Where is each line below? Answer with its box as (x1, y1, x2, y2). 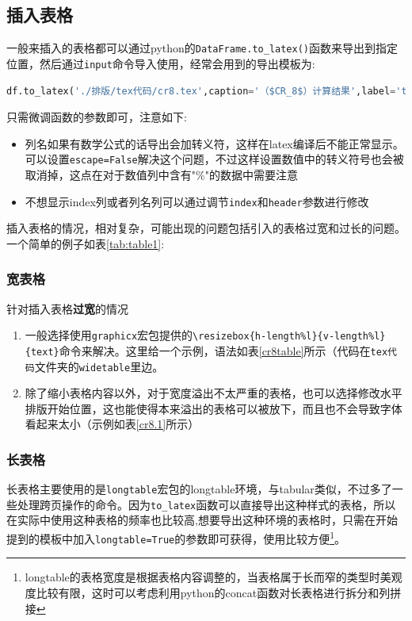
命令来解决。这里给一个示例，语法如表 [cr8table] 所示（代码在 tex (59, 342, 388, 358)
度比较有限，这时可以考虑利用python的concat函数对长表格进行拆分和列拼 (25, 584, 402, 600)
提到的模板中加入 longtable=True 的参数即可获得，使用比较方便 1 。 (6, 528, 346, 546)
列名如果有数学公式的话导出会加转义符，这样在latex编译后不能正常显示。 (25, 135, 404, 151)
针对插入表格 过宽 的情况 (6, 300, 128, 316)
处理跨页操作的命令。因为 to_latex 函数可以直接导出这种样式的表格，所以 (17, 496, 396, 512)
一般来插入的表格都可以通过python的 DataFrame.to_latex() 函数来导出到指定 (6, 40, 398, 56)
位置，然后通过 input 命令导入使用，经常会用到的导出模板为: (6, 55, 315, 71)
